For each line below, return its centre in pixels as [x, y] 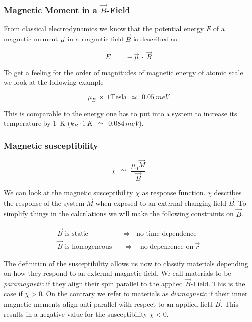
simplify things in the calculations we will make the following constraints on [119, 214]
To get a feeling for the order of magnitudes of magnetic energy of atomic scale [124, 72]
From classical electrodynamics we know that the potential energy [104, 28]
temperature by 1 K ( [37, 123]
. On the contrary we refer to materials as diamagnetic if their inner [145, 293]
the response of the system [44, 203]
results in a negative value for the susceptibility [76, 314]
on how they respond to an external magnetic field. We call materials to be [118, 273]
